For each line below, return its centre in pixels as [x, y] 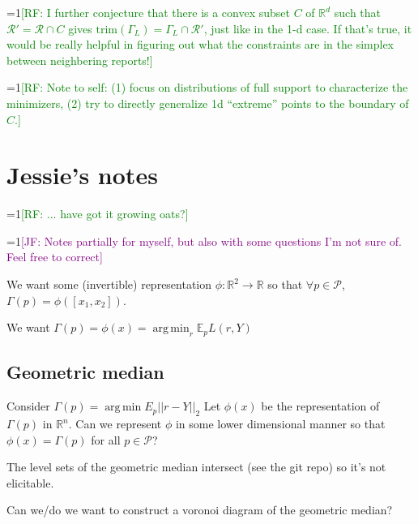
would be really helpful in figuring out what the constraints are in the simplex [200, 44]
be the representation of [320, 406]
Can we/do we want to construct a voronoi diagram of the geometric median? [200, 510]
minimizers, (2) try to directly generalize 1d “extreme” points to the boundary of [208, 103]
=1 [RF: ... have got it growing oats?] [98, 214]
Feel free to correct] [55, 257]
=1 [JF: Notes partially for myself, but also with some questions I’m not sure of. [204, 241]
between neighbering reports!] [80, 60]
